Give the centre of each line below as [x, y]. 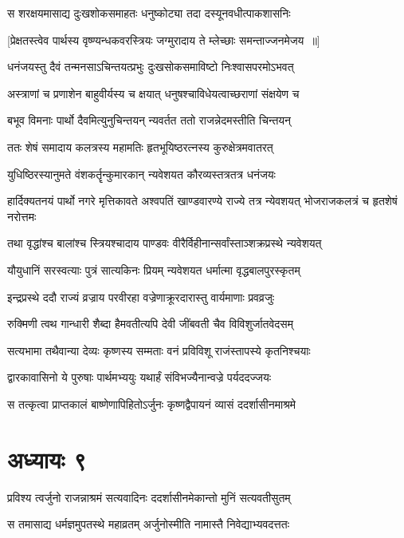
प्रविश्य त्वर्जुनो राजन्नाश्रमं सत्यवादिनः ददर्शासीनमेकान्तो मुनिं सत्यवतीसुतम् [149, 497]
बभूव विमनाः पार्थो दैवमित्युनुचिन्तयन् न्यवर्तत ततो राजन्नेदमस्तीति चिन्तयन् [149, 120]
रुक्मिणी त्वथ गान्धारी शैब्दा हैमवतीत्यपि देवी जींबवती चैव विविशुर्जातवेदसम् [150, 324]
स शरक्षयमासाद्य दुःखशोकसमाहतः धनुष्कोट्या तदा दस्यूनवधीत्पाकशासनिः [149, 13]
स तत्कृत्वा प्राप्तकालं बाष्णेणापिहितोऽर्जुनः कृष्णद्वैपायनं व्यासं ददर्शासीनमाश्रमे [152, 403]
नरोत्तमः [22, 216]
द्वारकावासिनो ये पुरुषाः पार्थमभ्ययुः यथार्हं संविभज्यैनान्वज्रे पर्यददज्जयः [139, 377]
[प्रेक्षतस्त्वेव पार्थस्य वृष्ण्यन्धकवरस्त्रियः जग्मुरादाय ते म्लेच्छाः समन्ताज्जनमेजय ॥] [164, 40]
